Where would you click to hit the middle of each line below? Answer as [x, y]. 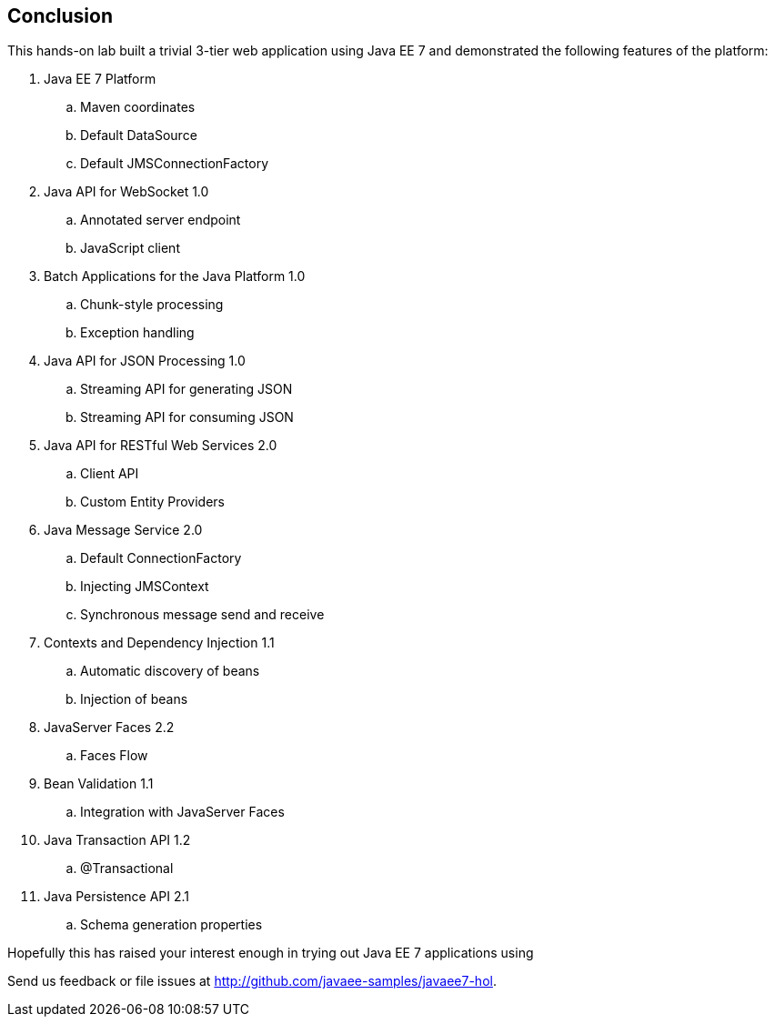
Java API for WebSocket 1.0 [126, 192]
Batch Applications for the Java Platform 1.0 [175, 276]
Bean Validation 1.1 [99, 784]
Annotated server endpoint [161, 220]
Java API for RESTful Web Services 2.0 [161, 446]
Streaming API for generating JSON [186, 389]
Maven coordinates [138, 107]
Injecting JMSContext [145, 587]
